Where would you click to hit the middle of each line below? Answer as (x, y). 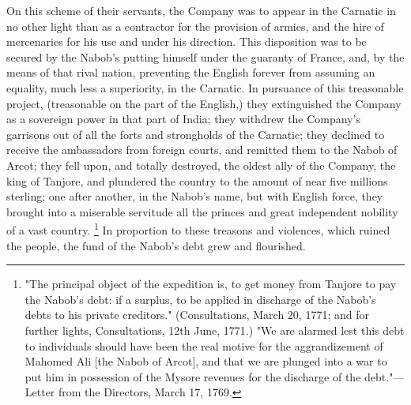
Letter (40, 392)
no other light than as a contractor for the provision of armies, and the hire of (195, 26)
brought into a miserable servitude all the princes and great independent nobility (202, 211)
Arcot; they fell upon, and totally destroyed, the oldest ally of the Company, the (201, 165)
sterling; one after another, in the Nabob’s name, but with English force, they (195, 196)
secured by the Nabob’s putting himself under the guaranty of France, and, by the (205, 56)
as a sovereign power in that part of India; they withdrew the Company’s (183, 119)
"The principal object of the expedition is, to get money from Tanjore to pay (211, 284)
